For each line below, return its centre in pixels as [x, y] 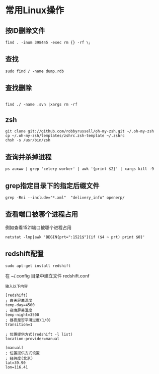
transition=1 [19, 324]
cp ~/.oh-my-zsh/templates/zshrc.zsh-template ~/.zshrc [65, 136]
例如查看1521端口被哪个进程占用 [38, 227]
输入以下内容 [17, 286]
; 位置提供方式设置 [23, 353]
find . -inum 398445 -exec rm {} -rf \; [48, 42]
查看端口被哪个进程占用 [42, 215]
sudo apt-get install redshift [38, 266]
